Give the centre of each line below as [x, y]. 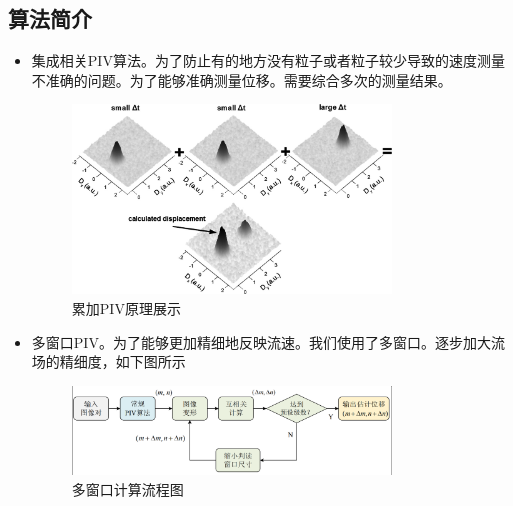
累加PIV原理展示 [126, 307]
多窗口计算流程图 [127, 489]
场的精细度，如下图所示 [108, 361]
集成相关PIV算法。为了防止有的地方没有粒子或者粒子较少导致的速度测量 [268, 60]
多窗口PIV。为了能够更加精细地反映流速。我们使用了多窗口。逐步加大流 [268, 341]
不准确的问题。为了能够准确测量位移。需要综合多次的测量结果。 [241, 79]
